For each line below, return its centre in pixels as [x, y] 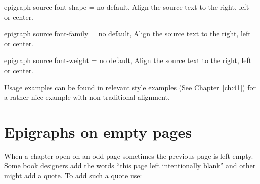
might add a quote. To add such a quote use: [73, 176]
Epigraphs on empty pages [98, 131]
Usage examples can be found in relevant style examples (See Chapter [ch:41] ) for [130, 87]
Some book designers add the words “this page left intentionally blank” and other [130, 166]
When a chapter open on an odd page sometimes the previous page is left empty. [129, 156]
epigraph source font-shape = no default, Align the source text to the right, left [127, 7]
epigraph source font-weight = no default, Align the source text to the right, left [128, 60]
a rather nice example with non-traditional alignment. [87, 97]
